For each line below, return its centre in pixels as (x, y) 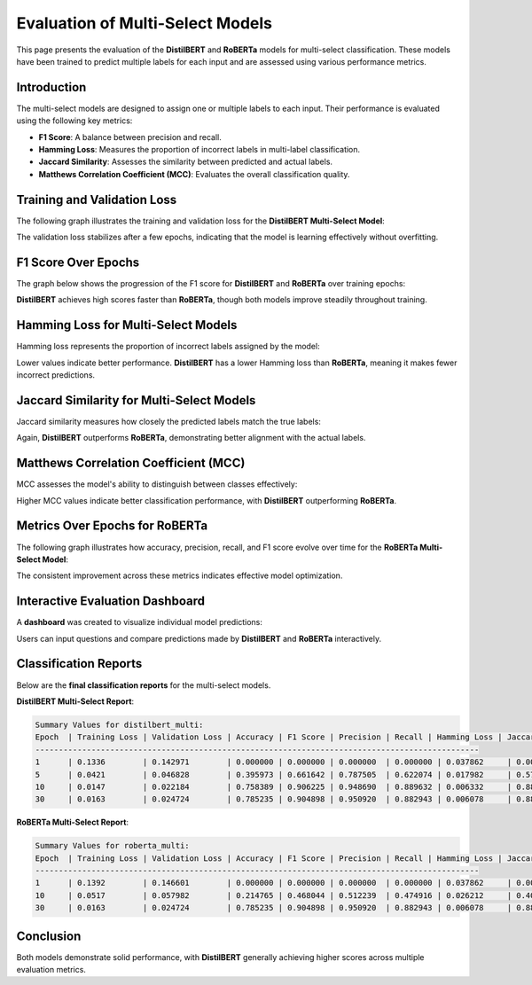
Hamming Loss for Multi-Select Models (127, 325)
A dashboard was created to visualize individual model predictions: (140, 622)
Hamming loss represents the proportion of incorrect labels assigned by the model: (168, 347)
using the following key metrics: (74, 121)
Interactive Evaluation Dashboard (111, 602)
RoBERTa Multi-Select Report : (72, 822)
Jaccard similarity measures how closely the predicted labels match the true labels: (168, 421)
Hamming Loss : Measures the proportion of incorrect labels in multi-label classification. (199, 150)
